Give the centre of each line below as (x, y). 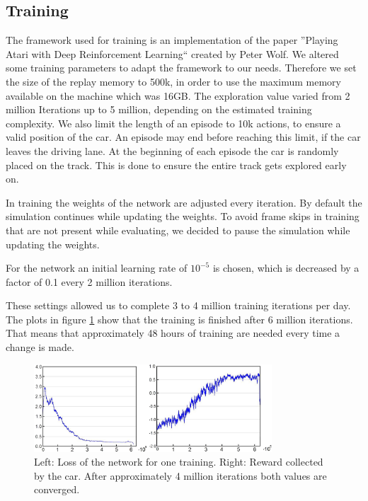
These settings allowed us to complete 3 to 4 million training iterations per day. (178, 305)
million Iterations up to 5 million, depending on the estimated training (159, 109)
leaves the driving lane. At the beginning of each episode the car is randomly (172, 150)
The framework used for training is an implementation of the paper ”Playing (172, 40)
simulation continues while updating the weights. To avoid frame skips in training (183, 216)
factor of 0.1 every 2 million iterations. (89, 281)
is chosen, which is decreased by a (286, 268)
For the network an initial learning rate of (97, 268)
